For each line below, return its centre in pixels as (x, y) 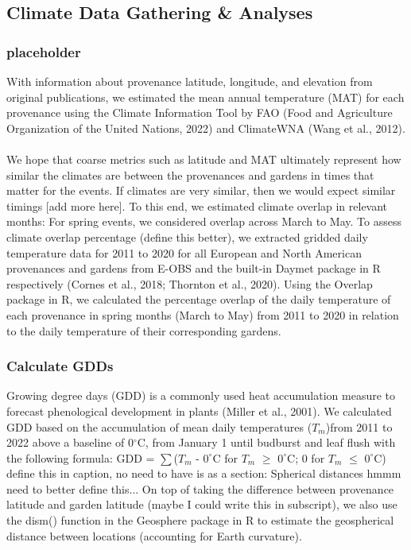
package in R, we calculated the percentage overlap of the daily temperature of (199, 299)
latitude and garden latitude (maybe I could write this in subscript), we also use (202, 504)
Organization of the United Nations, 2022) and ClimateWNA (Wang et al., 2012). (206, 128)
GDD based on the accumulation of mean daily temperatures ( (159, 426)
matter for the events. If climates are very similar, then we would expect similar (201, 190)
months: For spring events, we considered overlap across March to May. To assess (204, 221)
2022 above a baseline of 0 (70, 442)
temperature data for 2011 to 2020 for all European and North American (184, 252)
